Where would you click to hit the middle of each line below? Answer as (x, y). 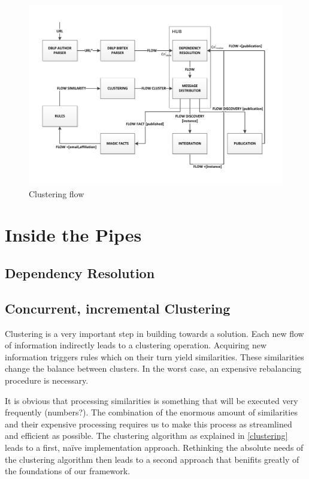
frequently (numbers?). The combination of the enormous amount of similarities (151, 412)
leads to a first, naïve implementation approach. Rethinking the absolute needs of (154, 447)
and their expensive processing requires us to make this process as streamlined (149, 424)
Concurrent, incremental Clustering (118, 308)
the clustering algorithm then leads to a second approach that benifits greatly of (152, 459)
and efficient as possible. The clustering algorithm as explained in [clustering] (146, 436)
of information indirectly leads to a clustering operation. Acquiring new (136, 345)
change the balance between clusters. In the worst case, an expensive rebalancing (153, 368)
